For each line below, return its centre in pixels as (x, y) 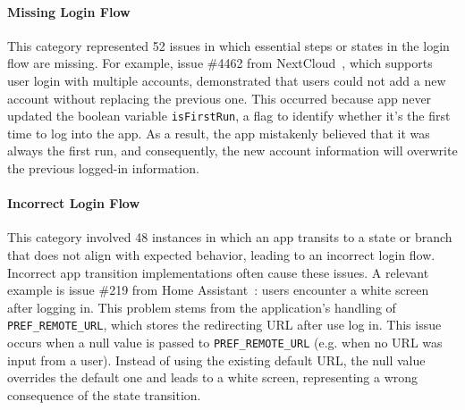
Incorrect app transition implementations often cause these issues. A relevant (218, 272)
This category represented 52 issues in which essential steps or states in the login (228, 45)
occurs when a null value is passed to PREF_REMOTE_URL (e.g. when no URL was (225, 343)
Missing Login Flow (69, 11)
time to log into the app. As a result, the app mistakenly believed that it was (219, 133)
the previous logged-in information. (103, 168)
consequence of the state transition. (104, 394)
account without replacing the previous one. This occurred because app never (220, 98)
